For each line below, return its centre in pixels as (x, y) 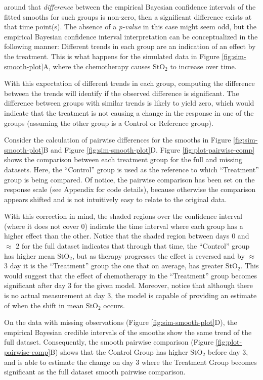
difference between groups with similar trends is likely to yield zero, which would (129, 103)
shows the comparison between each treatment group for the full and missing (123, 159)
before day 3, (228, 352)
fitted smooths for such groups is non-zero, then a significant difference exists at (128, 16)
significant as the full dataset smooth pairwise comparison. (95, 372)
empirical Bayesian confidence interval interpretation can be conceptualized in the (131, 36)
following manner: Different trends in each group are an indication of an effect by (130, 46)
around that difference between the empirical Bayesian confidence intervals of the (130, 7)
